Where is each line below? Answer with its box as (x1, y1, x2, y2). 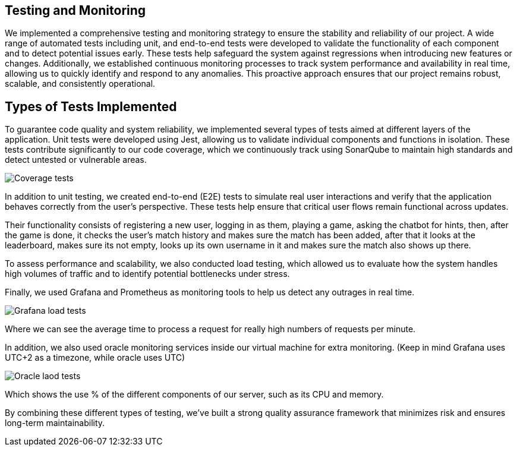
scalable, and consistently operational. (5, 78, 156, 89)
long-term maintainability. (5, 418, 105, 428)
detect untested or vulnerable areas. (5, 154, 147, 165)
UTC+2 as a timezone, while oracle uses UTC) (5, 352, 185, 363)
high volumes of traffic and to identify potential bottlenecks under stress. (5, 269, 290, 279)
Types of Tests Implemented (5, 99, 177, 114)
